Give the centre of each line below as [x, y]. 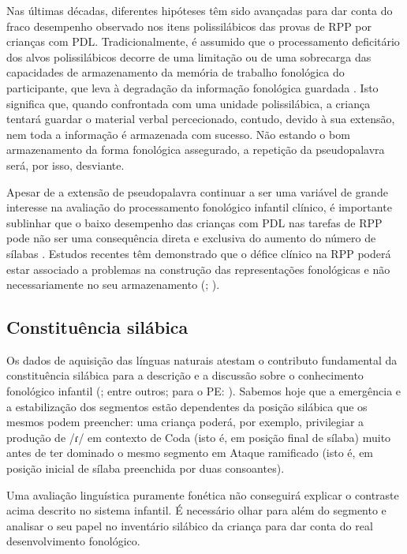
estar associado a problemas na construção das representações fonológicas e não [198, 269]
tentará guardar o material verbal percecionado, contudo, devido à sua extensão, [201, 119]
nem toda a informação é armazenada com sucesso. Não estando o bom [178, 134]
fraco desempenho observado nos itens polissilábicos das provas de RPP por [189, 26]
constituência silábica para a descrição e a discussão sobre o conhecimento [185, 375]
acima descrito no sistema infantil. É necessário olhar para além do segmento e [196, 510]
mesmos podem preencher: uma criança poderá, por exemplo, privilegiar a [185, 422]
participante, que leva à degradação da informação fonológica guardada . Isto [192, 87]
